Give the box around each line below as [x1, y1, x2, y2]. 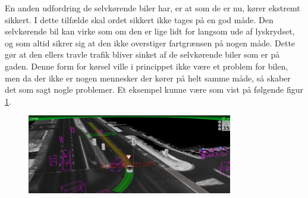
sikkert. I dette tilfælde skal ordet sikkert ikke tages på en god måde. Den [5, 13, 274, 26]
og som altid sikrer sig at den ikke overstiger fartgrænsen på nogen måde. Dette [5, 36, 296, 49]
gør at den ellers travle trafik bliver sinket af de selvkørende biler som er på [5, 48, 280, 61]
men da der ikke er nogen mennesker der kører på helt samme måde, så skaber [5, 71, 291, 84]
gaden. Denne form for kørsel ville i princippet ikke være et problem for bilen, [5, 59, 288, 72]
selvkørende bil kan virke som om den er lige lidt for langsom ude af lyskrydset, [5, 25, 295, 37]
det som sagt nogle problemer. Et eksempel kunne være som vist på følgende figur [5, 83, 303, 96]
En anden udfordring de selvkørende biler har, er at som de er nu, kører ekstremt [5, 2, 300, 14]
